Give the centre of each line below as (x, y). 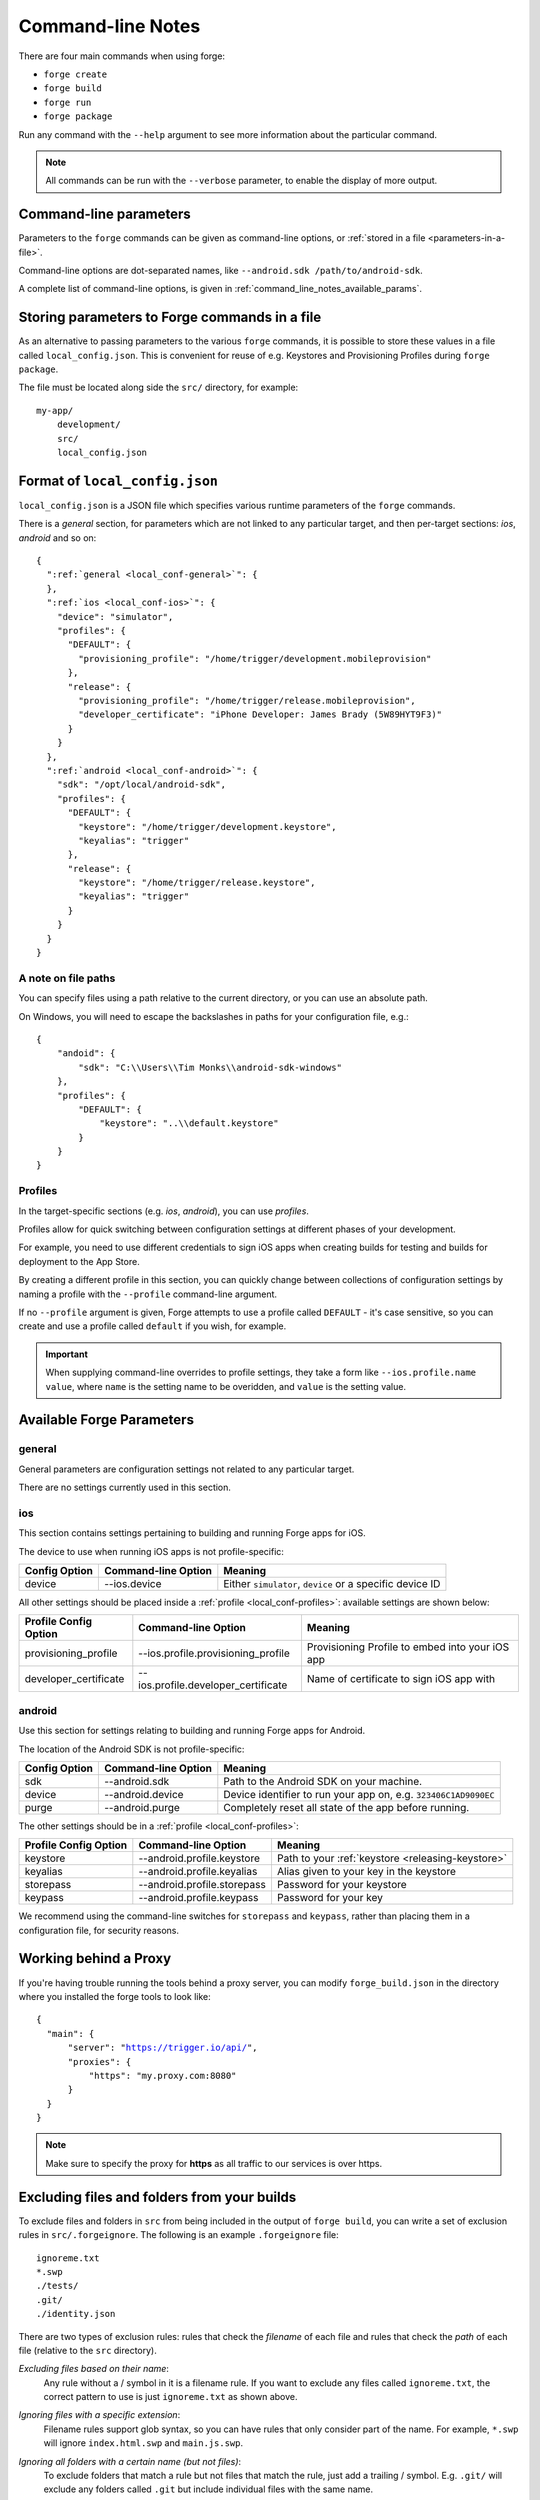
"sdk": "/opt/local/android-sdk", (141, 784)
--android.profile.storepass (202, 1885)
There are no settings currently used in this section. (125, 1487)
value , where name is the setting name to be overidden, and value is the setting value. (226, 1386)
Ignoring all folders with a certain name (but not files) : (130, 2461)
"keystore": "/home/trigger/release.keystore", (197, 883)
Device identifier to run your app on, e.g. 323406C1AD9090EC (359, 1794)
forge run (67, 102)
